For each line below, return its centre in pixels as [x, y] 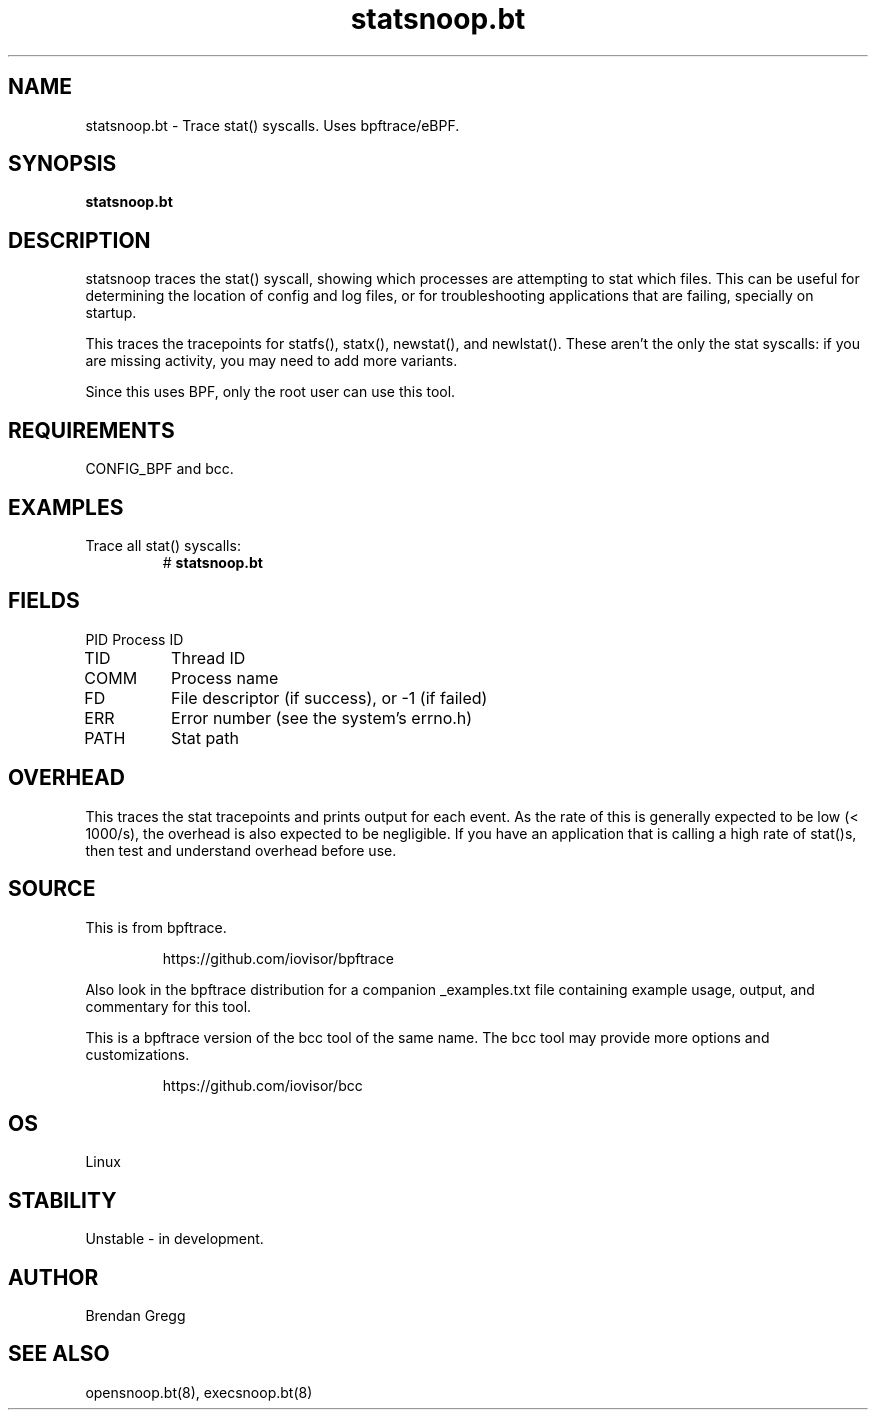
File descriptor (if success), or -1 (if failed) [329, 697]
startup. [111, 313]
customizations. [137, 1054]
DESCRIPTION [79, 240]
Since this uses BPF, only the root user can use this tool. [270, 392]
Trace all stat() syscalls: [163, 545]
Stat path [205, 737]
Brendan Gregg [135, 1316]
